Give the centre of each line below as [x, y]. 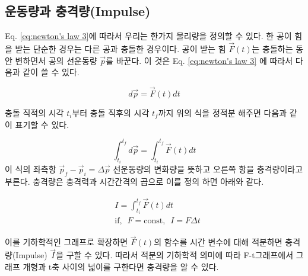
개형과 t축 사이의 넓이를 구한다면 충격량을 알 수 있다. [121, 266]
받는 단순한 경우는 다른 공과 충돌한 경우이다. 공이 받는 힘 [120, 49]
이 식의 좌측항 [31, 169]
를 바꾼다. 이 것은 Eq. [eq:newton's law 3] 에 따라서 [199, 60]
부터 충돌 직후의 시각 [111, 113]
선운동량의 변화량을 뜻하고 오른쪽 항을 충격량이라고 [208, 169]
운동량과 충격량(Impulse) [78, 11]
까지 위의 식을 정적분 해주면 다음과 [223, 113]
